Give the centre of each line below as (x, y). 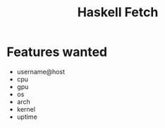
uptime (27, 117)
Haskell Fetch (118, 12)
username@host (41, 71)
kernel (26, 109)
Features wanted (57, 52)
